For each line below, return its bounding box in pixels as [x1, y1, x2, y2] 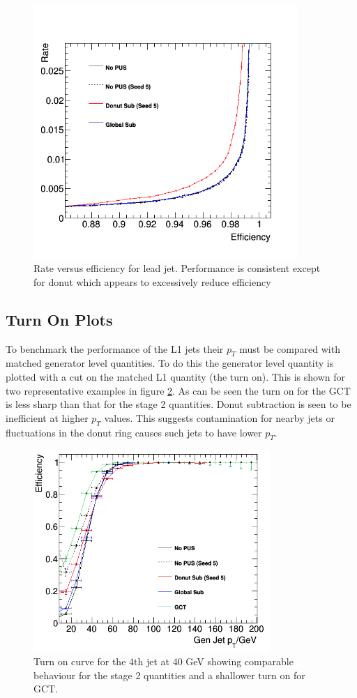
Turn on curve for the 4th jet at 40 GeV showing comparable [33, 654, 294, 669]
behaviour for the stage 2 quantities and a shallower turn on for [33, 667, 305, 682]
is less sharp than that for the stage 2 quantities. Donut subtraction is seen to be [6, 397, 351, 411]
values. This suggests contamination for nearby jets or [104, 410, 335, 425]
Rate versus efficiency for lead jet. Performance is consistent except [33, 261, 321, 275]
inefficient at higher [6, 410, 89, 425]
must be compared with [239, 341, 340, 356]
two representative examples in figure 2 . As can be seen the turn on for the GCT [6, 383, 351, 397]
